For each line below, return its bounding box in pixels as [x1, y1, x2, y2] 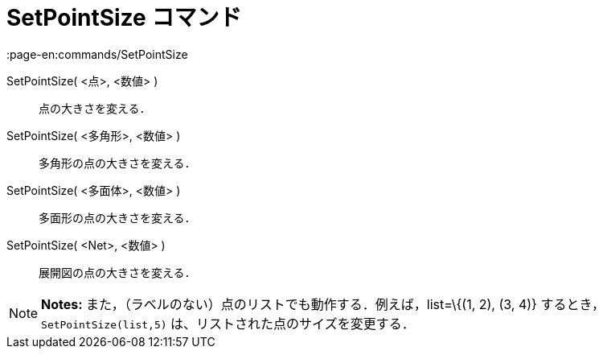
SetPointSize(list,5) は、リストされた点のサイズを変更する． [41, 315, 415, 332]
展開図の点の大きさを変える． [39, 265, 196, 279]
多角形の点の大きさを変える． [39, 155, 196, 170]
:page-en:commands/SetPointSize [6, 47, 188, 61]
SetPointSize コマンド [6, 4, 242, 31]
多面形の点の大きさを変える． [39, 210, 196, 225]
